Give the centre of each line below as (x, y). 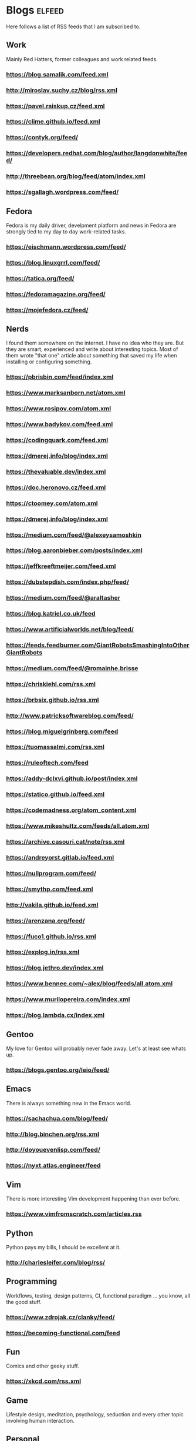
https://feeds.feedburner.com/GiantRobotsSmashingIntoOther (98, 645)
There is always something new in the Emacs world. (69, 1103)
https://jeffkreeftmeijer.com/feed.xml (61, 566)
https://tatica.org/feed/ (40, 278)
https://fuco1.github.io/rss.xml (51, 937)
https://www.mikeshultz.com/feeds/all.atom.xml (78, 826)
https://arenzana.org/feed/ (45, 921)
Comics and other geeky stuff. (43, 1366)
